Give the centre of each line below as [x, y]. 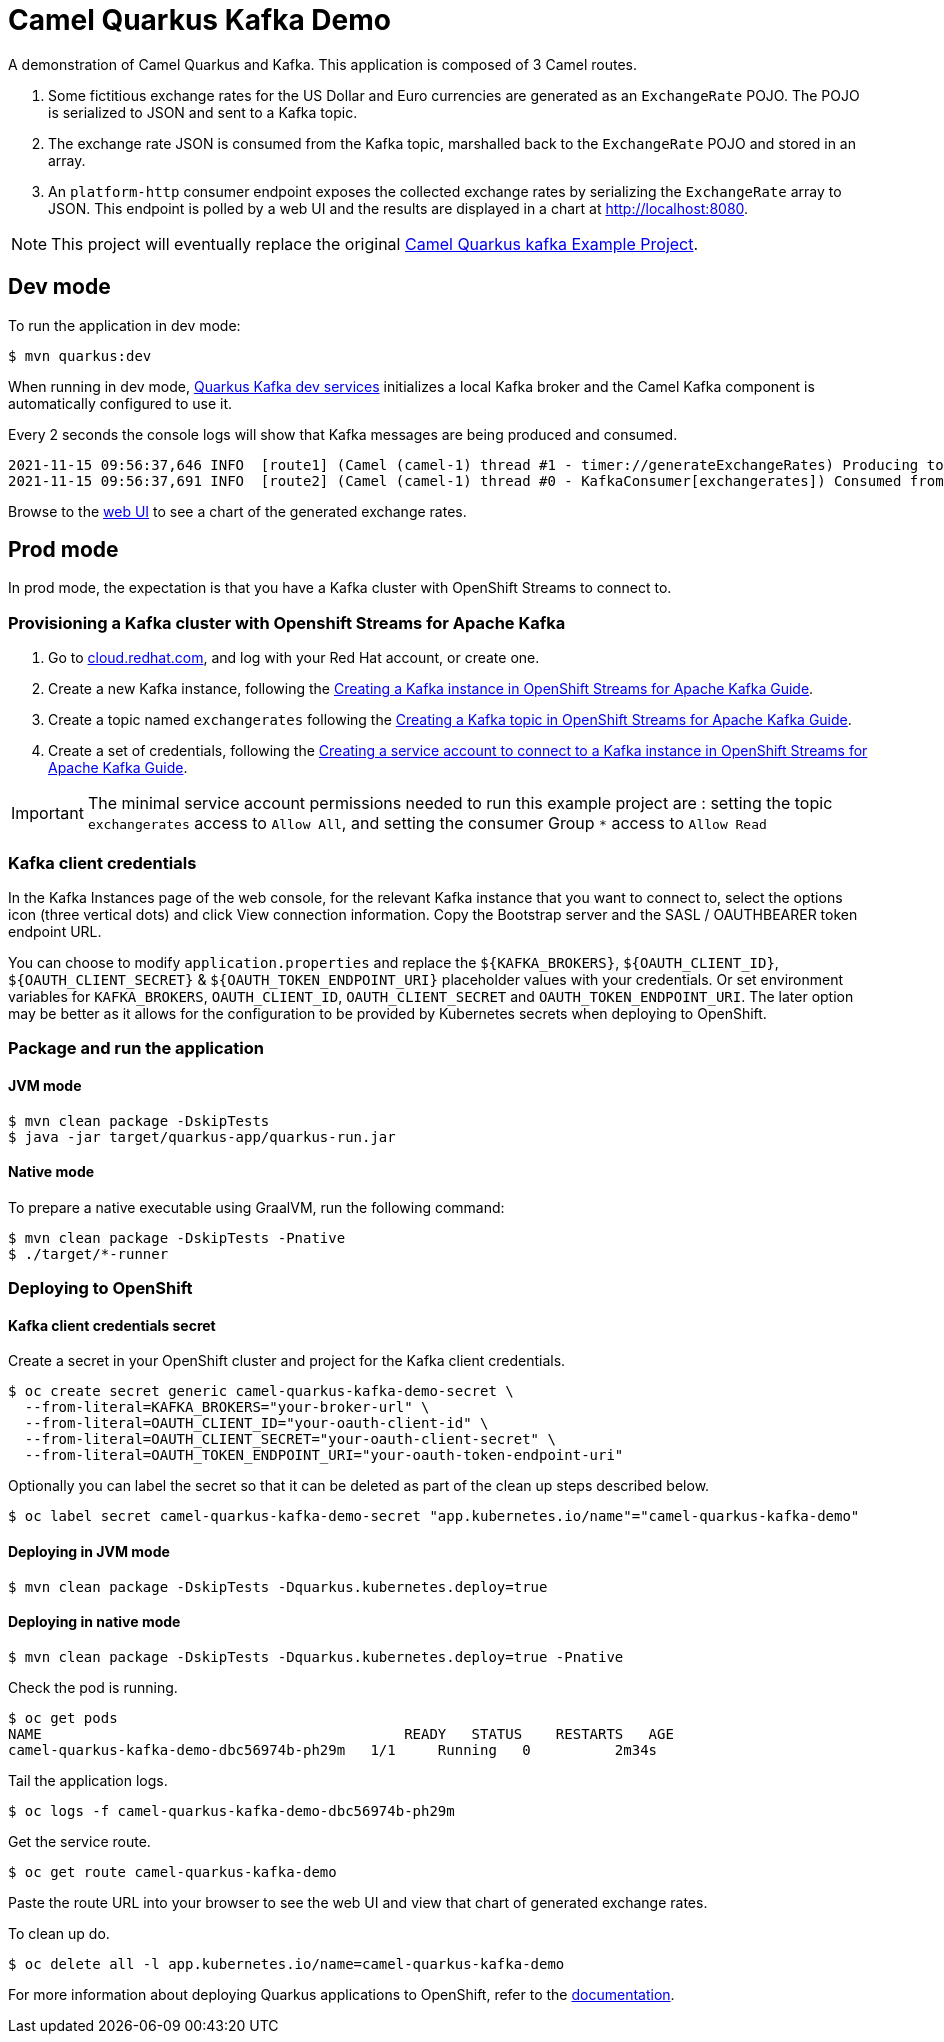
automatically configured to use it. [120, 403]
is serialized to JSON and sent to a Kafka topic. [203, 112]
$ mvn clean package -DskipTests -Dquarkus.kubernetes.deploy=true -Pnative [316, 1656]
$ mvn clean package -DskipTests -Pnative [177, 1237]
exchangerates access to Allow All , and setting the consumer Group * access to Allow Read [427, 823]
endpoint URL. [55, 931]
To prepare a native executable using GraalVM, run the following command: [256, 1207]
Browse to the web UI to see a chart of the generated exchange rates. [237, 511]
